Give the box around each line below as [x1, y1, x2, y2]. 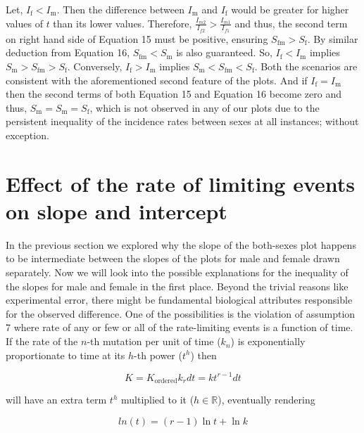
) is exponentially [230, 334, 306, 349]
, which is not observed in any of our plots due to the [89, 100, 320, 115]
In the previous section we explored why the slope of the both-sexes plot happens [6, 237, 356, 252]
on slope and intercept [6, 196, 227, 225]
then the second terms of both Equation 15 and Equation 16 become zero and [6, 86, 342, 101]
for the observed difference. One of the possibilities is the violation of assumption [6, 306, 356, 321]
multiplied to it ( [121, 392, 194, 407]
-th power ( [134, 347, 182, 362]
